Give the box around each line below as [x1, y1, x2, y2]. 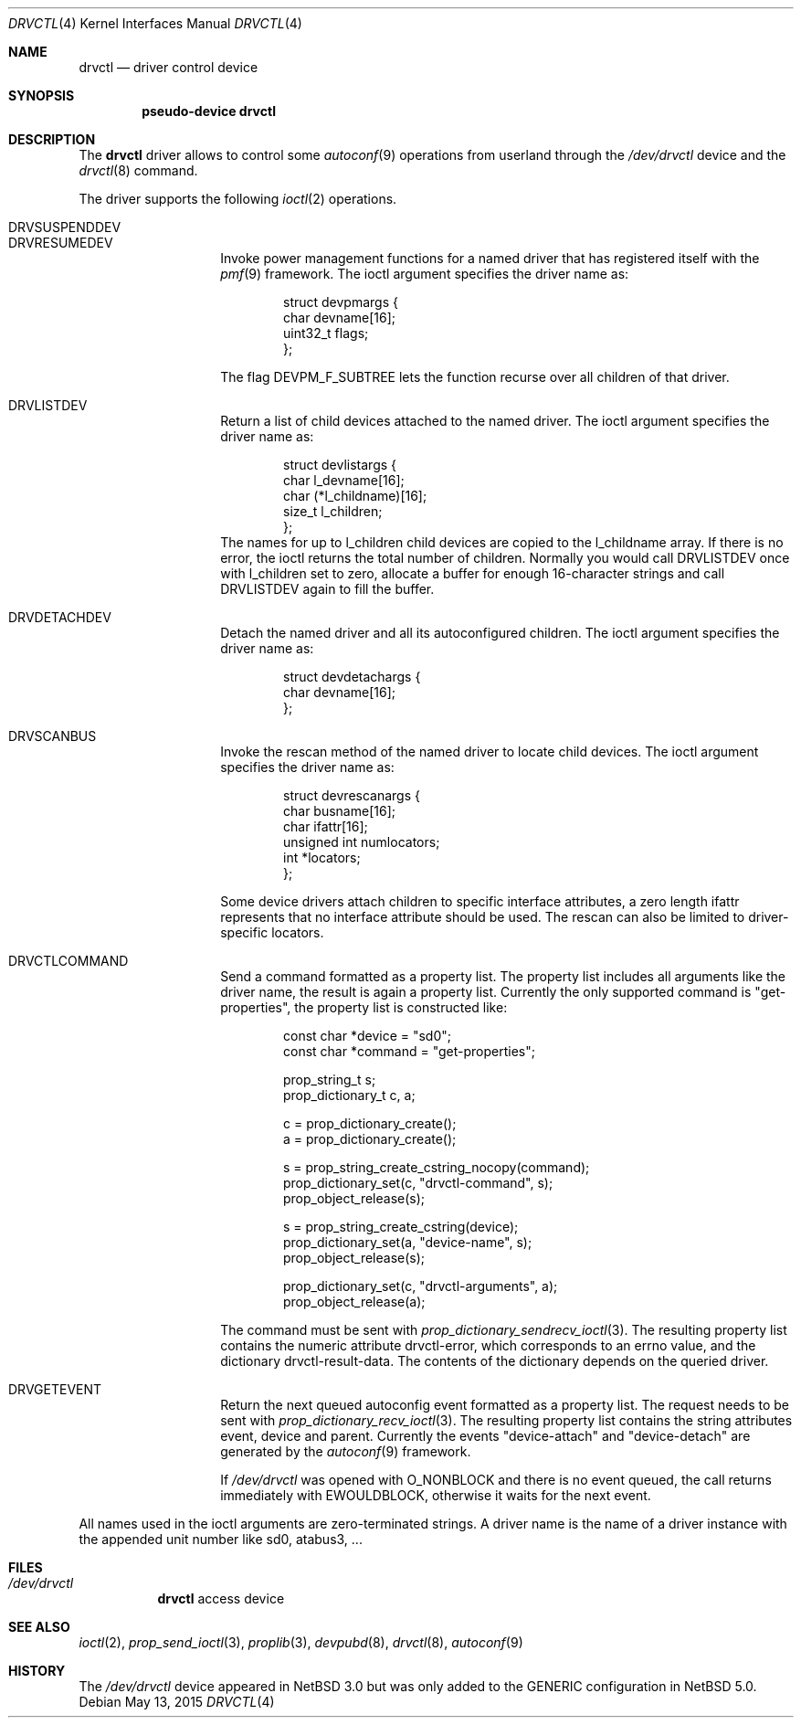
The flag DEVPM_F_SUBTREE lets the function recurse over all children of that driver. [220, 369, 730, 385]
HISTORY [8, 1663, 66, 1678]
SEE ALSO [8, 1619, 70, 1635]
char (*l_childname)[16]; [283, 488, 427, 503]
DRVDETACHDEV [8, 609, 111, 625]
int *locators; [283, 850, 361, 865]
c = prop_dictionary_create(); [283, 1116, 457, 1131]
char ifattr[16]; [283, 819, 368, 834]
